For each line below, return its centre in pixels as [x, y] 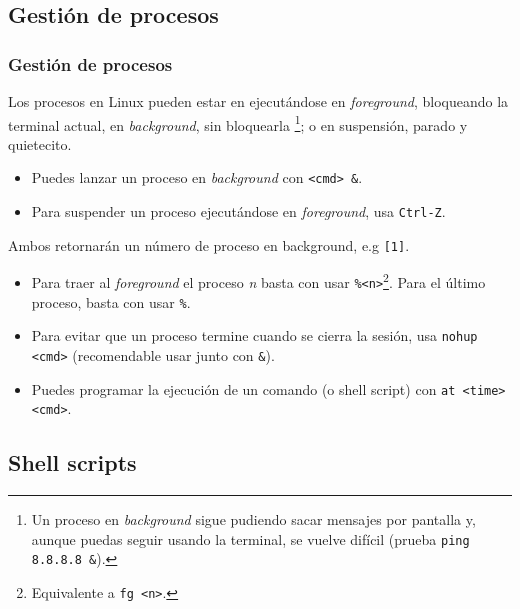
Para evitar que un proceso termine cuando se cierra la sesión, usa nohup [254, 335]
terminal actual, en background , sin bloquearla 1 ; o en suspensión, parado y [238, 123]
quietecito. [40, 143]
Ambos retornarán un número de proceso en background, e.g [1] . [209, 244]
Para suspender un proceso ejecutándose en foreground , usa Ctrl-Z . [238, 211]
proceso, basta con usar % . [111, 301]
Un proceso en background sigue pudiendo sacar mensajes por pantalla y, [253, 519]
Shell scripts [72, 462]
